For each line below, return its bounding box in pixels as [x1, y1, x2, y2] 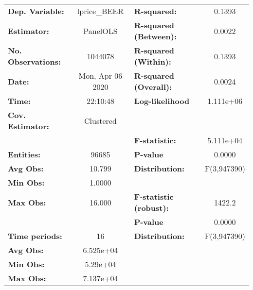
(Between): [134, 31, 177, 42]
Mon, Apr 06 [78, 70, 123, 81]
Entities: [8, 149, 41, 160]
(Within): [134, 56, 171, 67]
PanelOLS [83, 25, 118, 36]
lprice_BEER [77, 5, 124, 17]
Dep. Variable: [8, 5, 64, 17]
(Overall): [134, 81, 172, 92]
